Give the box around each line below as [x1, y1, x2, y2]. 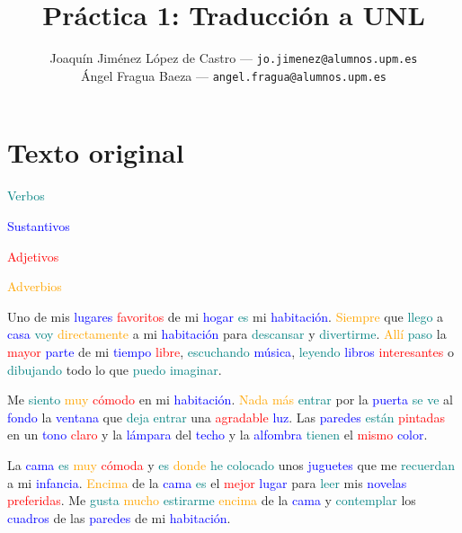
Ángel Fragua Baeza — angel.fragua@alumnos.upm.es [81, 66, 386, 84]
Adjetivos [7, 246, 59, 265]
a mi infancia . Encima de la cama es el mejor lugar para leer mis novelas [7, 473, 407, 492]
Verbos [7, 186, 45, 205]
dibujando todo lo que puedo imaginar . [7, 360, 222, 378]
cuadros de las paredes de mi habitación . [7, 508, 231, 527]
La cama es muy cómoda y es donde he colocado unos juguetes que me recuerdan [7, 455, 456, 474]
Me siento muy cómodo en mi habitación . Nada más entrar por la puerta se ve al [7, 390, 453, 409]
